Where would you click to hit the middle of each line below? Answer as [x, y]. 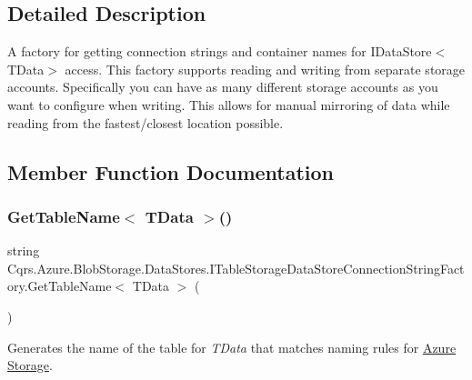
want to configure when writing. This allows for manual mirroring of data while [229, 104]
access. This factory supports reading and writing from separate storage [265, 69]
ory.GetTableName [60, 286]
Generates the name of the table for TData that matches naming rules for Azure [232, 347]
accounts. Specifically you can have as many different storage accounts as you [223, 87]
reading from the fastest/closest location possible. [146, 122]
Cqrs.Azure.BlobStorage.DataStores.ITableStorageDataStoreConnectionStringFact [236, 268]
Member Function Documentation [171, 171]
